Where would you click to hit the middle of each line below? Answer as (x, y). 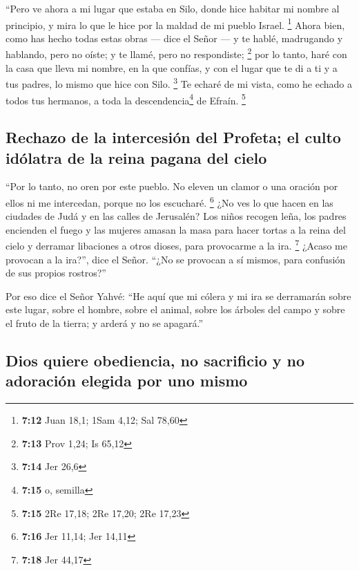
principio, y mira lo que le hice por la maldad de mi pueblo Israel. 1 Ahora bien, (175, 24)
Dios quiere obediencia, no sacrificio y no (155, 361)
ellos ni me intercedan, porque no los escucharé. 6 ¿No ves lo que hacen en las (169, 201)
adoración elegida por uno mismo (127, 381)
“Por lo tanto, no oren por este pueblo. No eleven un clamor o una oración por (172, 186)
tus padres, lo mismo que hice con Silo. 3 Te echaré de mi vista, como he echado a (179, 83)
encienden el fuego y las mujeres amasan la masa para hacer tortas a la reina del (176, 229)
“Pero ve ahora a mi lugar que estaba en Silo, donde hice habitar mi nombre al (173, 8)
